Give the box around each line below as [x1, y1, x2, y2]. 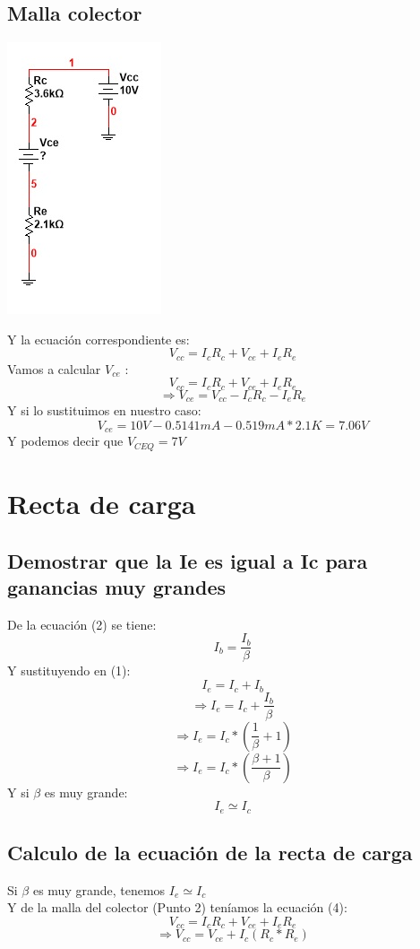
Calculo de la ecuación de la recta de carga [7, 839, 413, 866]
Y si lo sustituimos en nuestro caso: [7, 401, 201, 420]
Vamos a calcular [7, 359, 101, 378]
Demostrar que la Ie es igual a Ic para [7, 546, 368, 574]
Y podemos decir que [7, 431, 124, 450]
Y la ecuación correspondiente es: [7, 329, 190, 348]
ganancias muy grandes [7, 573, 226, 600]
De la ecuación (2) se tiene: [7, 614, 157, 633]
